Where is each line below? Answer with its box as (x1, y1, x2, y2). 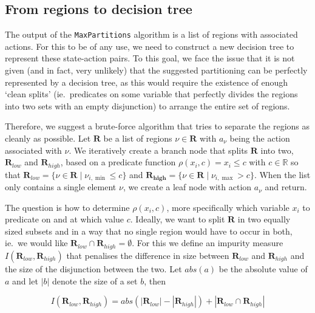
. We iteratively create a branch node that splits (69, 143, 248, 156)
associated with (5, 143, 62, 156)
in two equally (237, 213, 291, 225)
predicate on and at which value (5, 213, 124, 225)
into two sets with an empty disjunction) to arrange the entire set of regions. (5, 99, 290, 112)
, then (144, 274, 166, 287)
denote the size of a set (52, 274, 138, 287)
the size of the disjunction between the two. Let (5, 262, 182, 275)
